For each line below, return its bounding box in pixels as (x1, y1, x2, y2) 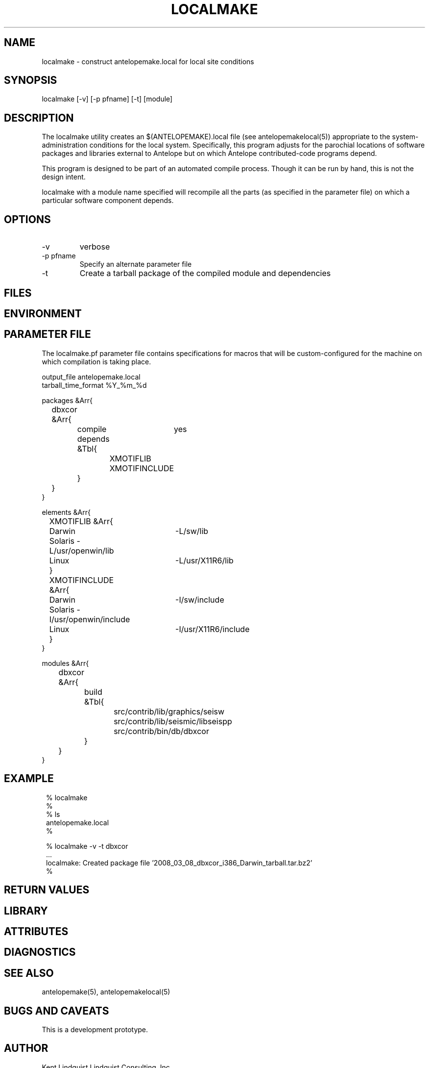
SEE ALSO (4, 966, 54, 979)
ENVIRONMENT (4, 307, 82, 320)
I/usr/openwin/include (49, 614, 130, 624)
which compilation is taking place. (42, 357, 151, 366)
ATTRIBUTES (4, 925, 69, 938)
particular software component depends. (42, 196, 174, 205)
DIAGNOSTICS (4, 946, 76, 959)
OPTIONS (4, 213, 51, 226)
